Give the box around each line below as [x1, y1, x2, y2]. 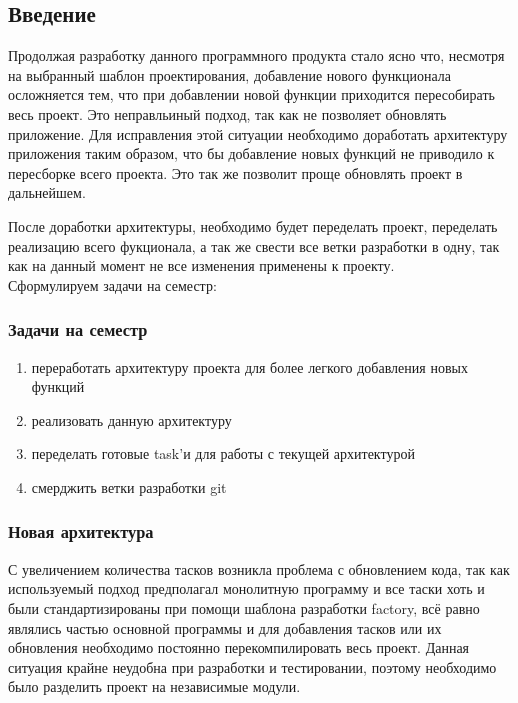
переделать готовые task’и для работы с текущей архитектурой [31, 443, 415, 464]
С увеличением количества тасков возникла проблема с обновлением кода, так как [8, 558, 510, 579]
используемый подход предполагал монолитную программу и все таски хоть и [8, 578, 485, 599]
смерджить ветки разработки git [31, 476, 227, 497]
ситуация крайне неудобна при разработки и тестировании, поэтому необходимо [8, 656, 497, 677]
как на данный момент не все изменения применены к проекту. [8, 255, 395, 276]
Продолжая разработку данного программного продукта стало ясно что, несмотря [8, 45, 505, 66]
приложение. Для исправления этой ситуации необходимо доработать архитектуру [8, 123, 508, 144]
